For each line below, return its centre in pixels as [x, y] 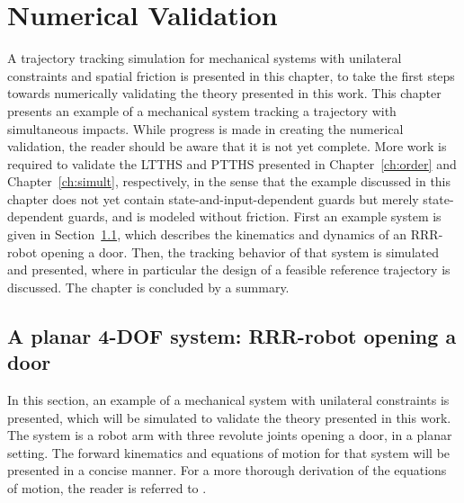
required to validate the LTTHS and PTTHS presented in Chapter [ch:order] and [232, 163]
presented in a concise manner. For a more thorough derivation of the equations [227, 470]
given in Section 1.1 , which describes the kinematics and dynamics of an [207, 234]
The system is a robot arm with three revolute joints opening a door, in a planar [230, 435]
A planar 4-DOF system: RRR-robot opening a [232, 335]
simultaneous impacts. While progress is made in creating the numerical [205, 128]
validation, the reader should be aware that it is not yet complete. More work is [227, 146]
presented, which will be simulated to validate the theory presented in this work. [229, 417]
